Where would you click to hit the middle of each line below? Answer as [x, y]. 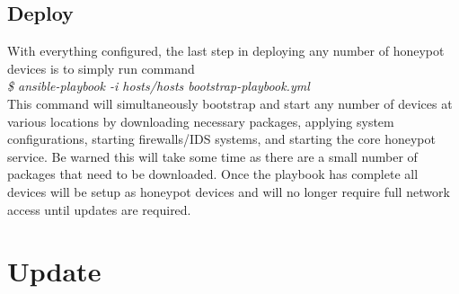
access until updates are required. [99, 209]
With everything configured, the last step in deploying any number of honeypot [226, 51]
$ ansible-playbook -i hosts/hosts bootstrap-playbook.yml [159, 86]
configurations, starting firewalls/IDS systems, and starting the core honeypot [221, 139]
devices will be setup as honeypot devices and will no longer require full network [229, 191]
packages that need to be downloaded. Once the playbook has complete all [213, 174]
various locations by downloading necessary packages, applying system [201, 121]
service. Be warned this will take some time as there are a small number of [212, 156]
